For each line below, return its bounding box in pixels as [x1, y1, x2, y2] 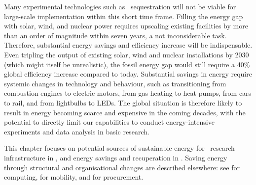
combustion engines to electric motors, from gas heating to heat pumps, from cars [4, 88, 252, 98]
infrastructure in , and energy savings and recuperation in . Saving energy [4, 152, 227, 162]
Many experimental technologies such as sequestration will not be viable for [4, 1, 236, 11]
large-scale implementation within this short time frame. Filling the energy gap [4, 11, 243, 21]
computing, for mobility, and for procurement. [4, 172, 144, 182]
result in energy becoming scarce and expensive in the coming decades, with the [4, 107, 246, 117]
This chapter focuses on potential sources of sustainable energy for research [4, 143, 235, 153]
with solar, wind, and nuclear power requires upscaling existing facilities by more [4, 21, 248, 31]
